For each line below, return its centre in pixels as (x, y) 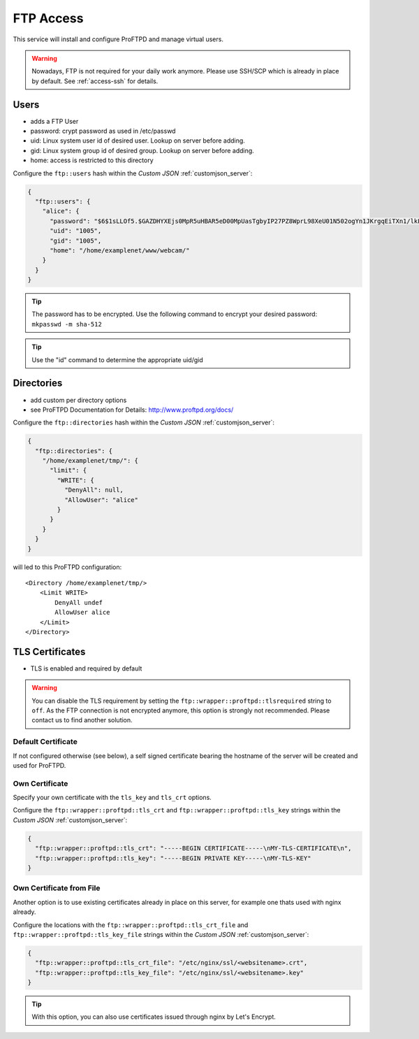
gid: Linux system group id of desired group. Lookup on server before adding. (142, 150)
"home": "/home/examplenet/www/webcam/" (120, 250)
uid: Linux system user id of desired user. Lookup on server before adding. (138, 141)
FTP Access (48, 18)
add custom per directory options (79, 400)
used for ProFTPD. (39, 765)
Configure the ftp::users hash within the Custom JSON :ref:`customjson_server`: (133, 173)
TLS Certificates (49, 651)
